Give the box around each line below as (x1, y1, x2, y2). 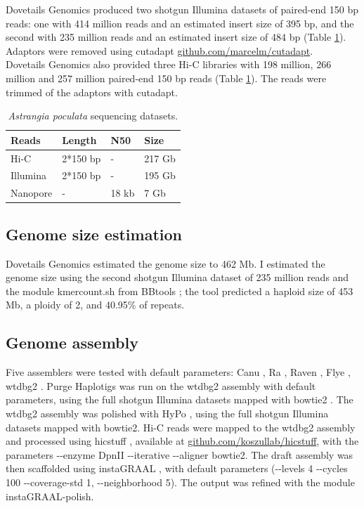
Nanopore (11, 185, 53, 200)
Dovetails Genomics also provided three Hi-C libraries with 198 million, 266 (6, 57, 332, 72)
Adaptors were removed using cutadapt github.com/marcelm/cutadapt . (6, 43, 313, 58)
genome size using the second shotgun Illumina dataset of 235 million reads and (6, 270, 349, 285)
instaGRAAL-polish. (6, 488, 94, 503)
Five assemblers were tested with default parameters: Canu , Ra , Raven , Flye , (6, 365, 351, 379)
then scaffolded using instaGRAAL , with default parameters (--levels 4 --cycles (6, 461, 348, 476)
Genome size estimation (6, 223, 182, 245)
